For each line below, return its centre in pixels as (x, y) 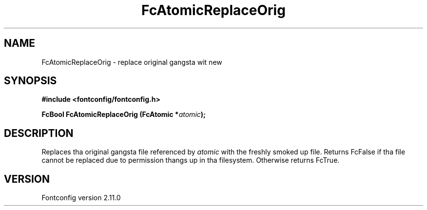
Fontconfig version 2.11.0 (81, 198)
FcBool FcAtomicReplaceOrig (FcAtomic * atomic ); (124, 115)
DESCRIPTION (39, 133)
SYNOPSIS (30, 81)
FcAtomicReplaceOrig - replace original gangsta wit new (132, 62)
